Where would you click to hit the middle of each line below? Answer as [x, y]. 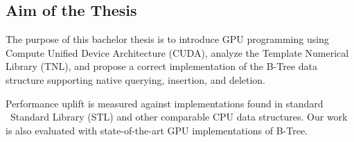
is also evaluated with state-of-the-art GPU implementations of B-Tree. [157, 130]
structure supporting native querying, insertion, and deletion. [136, 79]
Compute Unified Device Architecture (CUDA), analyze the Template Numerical [177, 52]
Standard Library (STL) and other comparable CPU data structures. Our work [179, 117]
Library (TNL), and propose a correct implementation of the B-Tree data [162, 66]
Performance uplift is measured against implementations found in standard [165, 103]
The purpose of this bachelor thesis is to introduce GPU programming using [167, 39]
